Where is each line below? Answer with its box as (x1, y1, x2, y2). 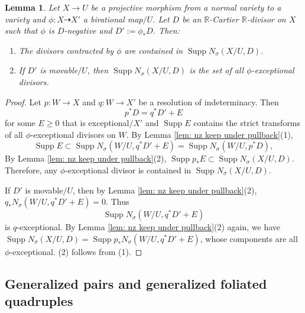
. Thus (106, 195, 129, 208)
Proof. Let (5, 95, 41, 108)
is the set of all (189, 64, 244, 76)
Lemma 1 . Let (5, 1, 60, 13)
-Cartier (209, 12, 239, 25)
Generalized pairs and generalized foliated (5, 274, 267, 292)
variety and (5, 12, 46, 25)
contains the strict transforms (193, 117, 301, 129)
